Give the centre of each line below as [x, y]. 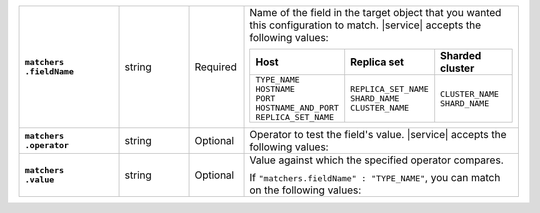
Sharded [461, 55]
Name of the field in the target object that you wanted [375, 12]
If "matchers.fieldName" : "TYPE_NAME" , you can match [375, 177]
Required [215, 67]
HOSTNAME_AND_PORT [297, 108]
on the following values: [305, 190]
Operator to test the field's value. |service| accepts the [378, 134]
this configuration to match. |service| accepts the [365, 25]
